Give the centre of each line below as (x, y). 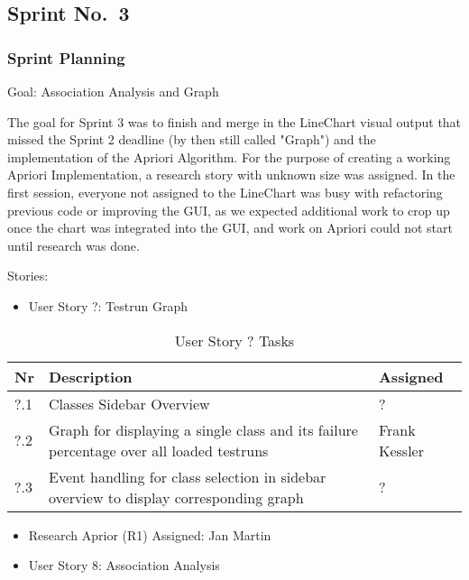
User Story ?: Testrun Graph (108, 305)
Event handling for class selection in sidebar (187, 476)
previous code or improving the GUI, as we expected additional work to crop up (229, 210)
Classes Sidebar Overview (129, 403)
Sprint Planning (66, 57)
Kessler (401, 450)
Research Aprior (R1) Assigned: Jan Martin (150, 534)
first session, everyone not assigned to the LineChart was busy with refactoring (225, 192)
